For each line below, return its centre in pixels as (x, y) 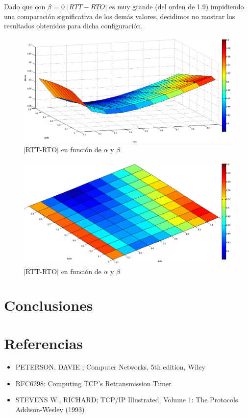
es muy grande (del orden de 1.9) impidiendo (176, 6)
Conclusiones (49, 305)
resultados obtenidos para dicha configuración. (74, 26)
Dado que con (25, 6)
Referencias (44, 343)
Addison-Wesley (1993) (50, 409)
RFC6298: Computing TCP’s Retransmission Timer (93, 383)
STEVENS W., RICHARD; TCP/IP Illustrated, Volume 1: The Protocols (127, 400)
